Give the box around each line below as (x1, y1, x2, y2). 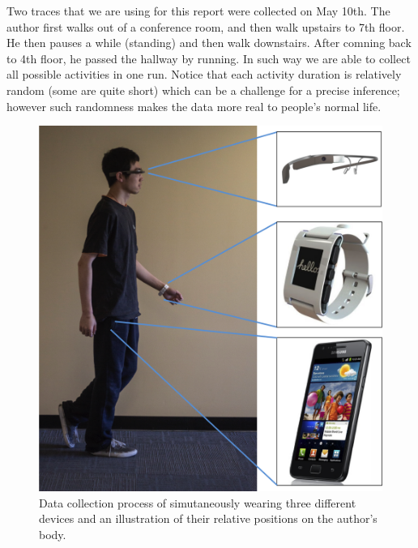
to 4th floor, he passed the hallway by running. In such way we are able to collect (6, 49, 411, 66)
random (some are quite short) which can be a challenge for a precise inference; (6, 81, 400, 98)
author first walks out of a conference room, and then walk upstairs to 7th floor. (6, 18, 405, 35)
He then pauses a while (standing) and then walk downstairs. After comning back (6, 34, 412, 51)
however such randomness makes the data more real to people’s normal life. (6, 97, 382, 114)
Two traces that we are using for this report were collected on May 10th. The (6, 2, 390, 19)
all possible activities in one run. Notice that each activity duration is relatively (6, 66, 402, 83)
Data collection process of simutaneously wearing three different (39, 494, 356, 511)
